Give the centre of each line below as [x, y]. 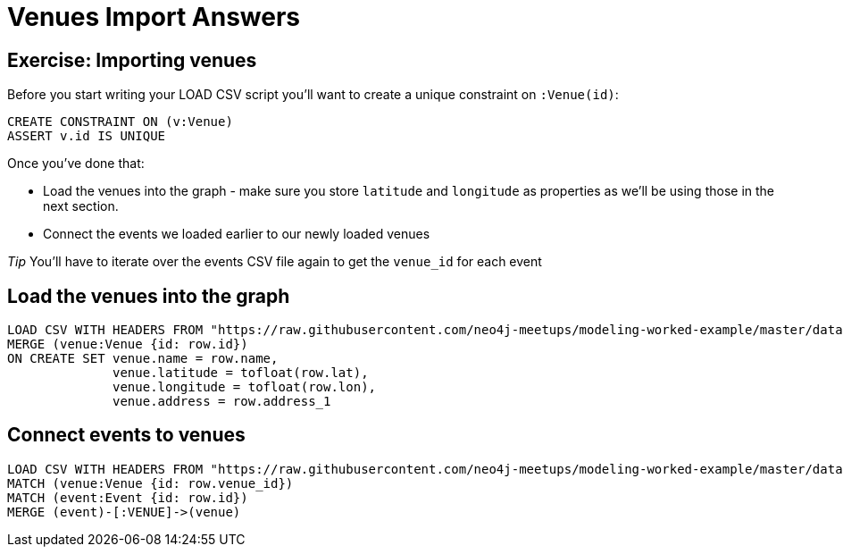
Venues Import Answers [154, 17]
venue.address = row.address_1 [222, 402]
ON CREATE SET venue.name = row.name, [143, 359]
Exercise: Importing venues [132, 60]
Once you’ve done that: [76, 164]
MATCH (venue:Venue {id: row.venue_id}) [150, 483]
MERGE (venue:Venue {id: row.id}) [128, 344]
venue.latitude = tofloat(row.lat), [241, 373]
